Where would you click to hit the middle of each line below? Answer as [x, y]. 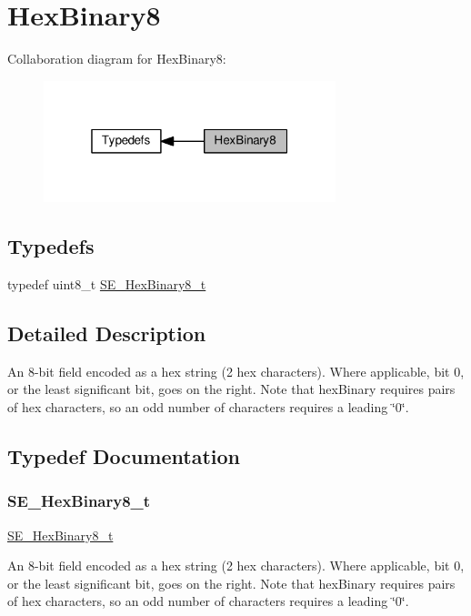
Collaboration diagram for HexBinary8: [117, 59]
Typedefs [51, 246]
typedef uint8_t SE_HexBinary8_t [107, 284]
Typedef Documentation [124, 455]
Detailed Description [107, 333]
